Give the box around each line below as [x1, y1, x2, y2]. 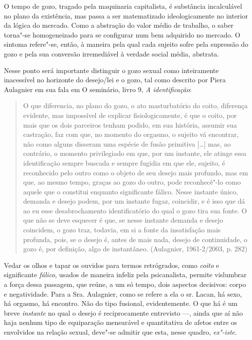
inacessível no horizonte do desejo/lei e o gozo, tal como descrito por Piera [4, 75, 226, 85]
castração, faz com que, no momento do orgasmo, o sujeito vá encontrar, [23, 129, 239, 139]
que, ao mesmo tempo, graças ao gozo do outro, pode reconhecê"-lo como [23, 177, 241, 187]
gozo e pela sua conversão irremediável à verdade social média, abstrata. [4, 48, 219, 58]
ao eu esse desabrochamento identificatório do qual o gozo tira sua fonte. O [23, 205, 247, 215]
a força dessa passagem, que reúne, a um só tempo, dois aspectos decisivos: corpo [4, 279, 246, 289]
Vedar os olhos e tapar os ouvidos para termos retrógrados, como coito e [4, 260, 219, 270]
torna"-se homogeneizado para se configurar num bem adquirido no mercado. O [4, 29, 240, 39]
